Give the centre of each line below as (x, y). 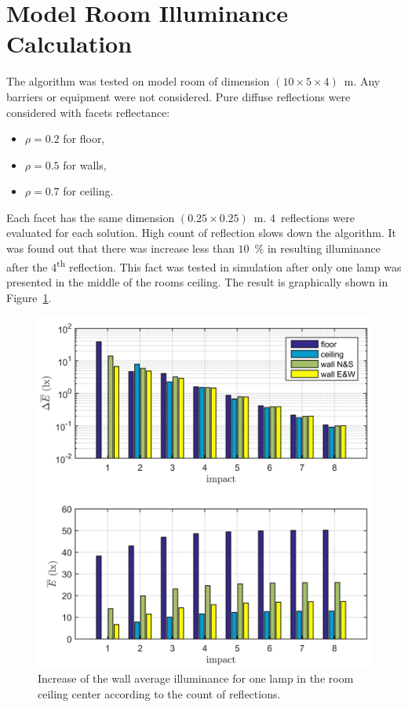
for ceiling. (88, 191)
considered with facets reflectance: (88, 112)
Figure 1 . (29, 297)
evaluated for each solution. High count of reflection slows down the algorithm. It (201, 233)
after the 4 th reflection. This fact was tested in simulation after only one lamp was (204, 265)
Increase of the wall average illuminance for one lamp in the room (196, 678)
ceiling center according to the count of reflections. (159, 693)
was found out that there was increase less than (120, 248)
